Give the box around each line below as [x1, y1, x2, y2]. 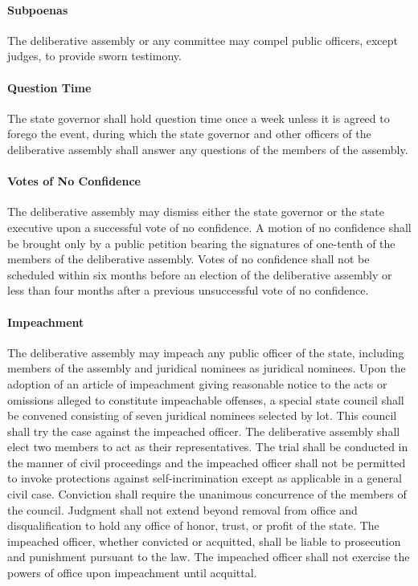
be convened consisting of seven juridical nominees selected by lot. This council [7, 407, 397, 424]
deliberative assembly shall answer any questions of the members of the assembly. [7, 140, 408, 157]
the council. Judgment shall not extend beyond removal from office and [7, 501, 358, 518]
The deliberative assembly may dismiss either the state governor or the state [7, 203, 384, 220]
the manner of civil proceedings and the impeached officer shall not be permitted [7, 454, 406, 470]
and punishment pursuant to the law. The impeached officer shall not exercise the [7, 548, 410, 565]
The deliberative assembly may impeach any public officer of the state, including [7, 344, 404, 360]
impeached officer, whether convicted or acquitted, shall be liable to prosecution [7, 532, 401, 549]
